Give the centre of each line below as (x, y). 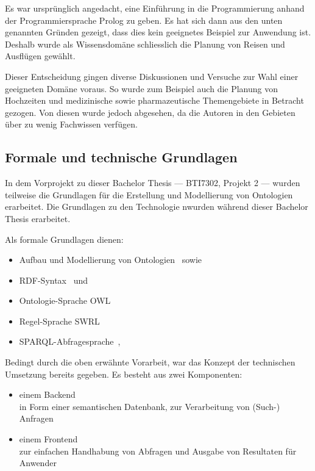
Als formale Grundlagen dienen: (64, 239)
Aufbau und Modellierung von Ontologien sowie (111, 260)
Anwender (38, 463)
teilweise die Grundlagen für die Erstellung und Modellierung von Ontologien (149, 194)
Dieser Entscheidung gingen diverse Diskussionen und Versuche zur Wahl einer (152, 76)
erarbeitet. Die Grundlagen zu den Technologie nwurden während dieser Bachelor (157, 207)
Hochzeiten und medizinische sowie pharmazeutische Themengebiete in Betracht (154, 100)
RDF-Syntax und (54, 280)
